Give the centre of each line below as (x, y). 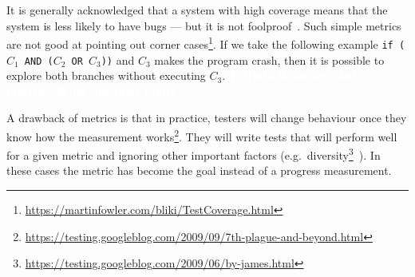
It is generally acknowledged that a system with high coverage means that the (197, 10)
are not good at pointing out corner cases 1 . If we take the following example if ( (206, 43)
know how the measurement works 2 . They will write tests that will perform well (202, 135)
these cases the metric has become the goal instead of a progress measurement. (199, 170)
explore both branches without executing (106, 75)
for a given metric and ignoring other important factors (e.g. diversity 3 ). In (194, 154)
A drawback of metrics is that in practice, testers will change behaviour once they (207, 118)
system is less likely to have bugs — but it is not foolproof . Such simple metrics (204, 25)
